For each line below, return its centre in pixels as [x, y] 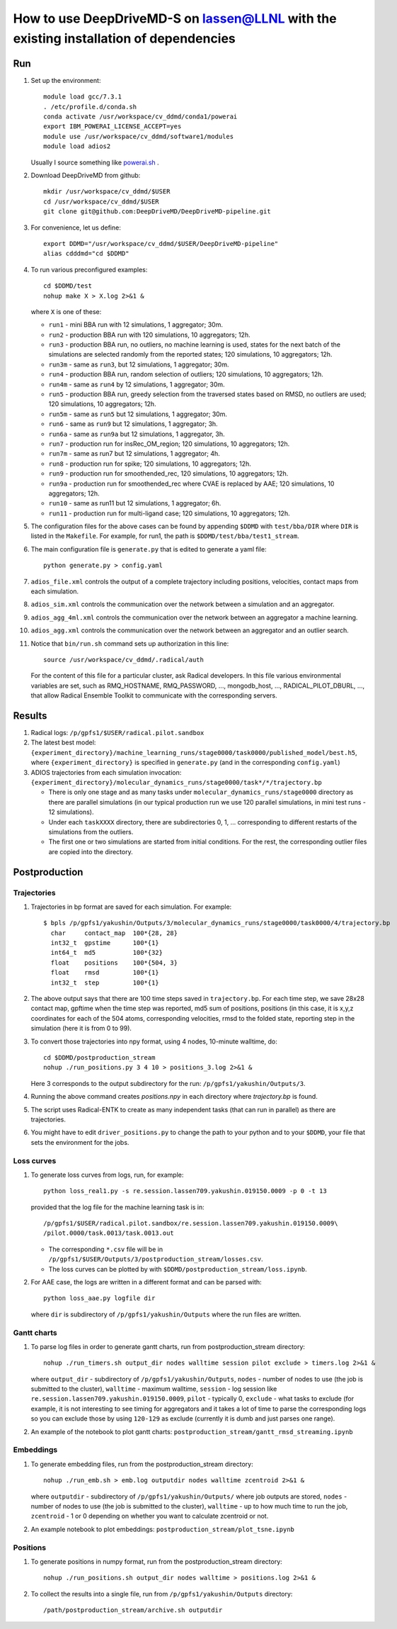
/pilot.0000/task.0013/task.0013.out [109, 1233]
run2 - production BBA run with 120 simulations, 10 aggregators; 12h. [149, 335]
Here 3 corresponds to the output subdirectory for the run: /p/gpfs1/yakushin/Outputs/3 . [168, 1083]
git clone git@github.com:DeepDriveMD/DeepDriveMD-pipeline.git [157, 212]
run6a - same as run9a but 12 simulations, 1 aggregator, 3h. [137, 434]
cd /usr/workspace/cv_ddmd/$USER [101, 201]
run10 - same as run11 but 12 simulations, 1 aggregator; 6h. [135, 503]
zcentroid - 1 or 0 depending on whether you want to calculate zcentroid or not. [150, 1516]
